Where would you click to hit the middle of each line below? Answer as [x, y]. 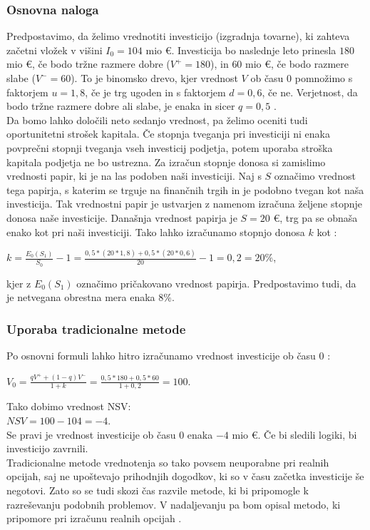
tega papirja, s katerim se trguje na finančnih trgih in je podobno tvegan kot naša [185, 189]
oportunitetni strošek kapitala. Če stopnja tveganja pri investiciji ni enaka [168, 134]
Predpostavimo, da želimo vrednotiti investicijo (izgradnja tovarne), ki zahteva [178, 36]
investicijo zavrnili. [47, 448]
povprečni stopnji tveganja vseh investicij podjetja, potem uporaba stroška [170, 147]
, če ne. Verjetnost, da [310, 92]
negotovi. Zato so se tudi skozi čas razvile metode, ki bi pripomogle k [158, 490]
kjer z [19, 283]
